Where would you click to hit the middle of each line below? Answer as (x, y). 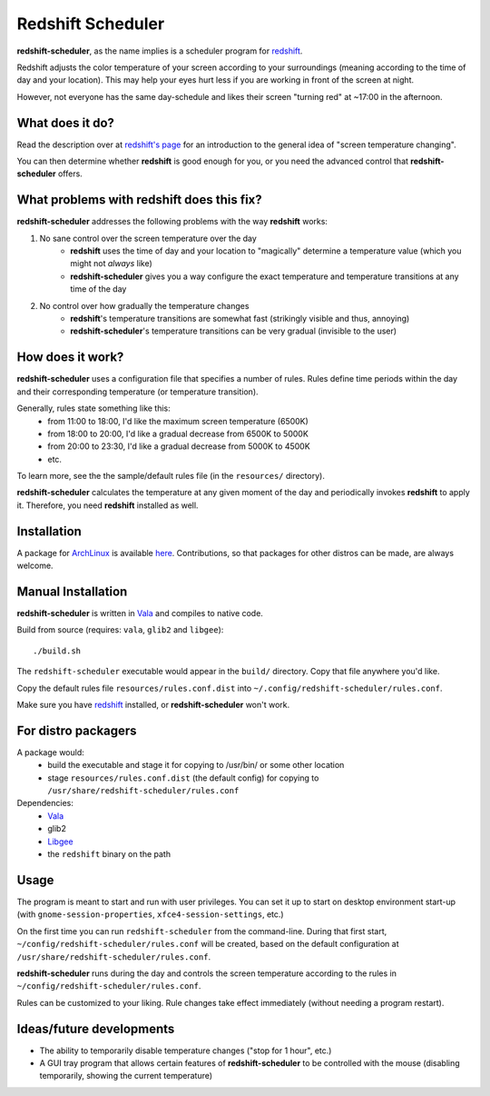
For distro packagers (77, 730)
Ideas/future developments (96, 1028)
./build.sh (57, 651)
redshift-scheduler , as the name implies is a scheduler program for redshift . (160, 51)
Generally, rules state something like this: (94, 408)
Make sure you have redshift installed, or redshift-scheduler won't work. (153, 705)
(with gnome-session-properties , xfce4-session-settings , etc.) (151, 914)
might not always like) (112, 264)
